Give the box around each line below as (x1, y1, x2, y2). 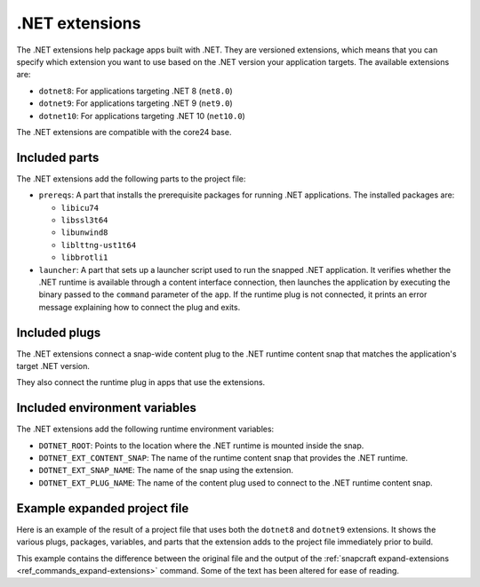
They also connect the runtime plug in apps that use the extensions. (16, 377, 266, 388)
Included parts (16, 149, 100, 165)
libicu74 (60, 203, 100, 213)
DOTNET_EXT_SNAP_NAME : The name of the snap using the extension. (38, 465, 293, 476)
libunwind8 (60, 228, 108, 237)
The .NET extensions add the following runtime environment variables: (16, 423, 275, 435)
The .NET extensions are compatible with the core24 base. (16, 126, 232, 137)
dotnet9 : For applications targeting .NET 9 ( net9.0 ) (38, 98, 233, 109)
